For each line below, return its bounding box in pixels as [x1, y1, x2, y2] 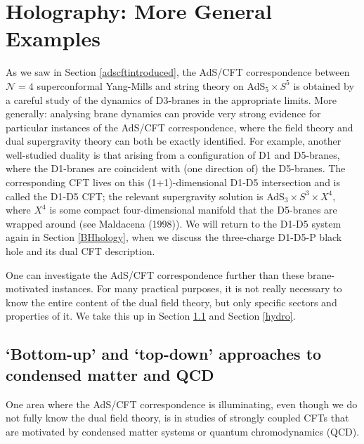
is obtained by [293, 78, 354, 93]
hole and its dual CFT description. [6, 244, 155, 259]
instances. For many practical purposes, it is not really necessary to [51, 281, 342, 296]
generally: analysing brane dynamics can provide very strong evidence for [6, 106, 321, 121]
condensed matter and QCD [6, 363, 214, 385]
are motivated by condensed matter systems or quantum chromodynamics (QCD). [6, 424, 360, 438]
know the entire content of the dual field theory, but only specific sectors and [6, 294, 337, 309]
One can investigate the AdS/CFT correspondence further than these [6, 267, 304, 282]
